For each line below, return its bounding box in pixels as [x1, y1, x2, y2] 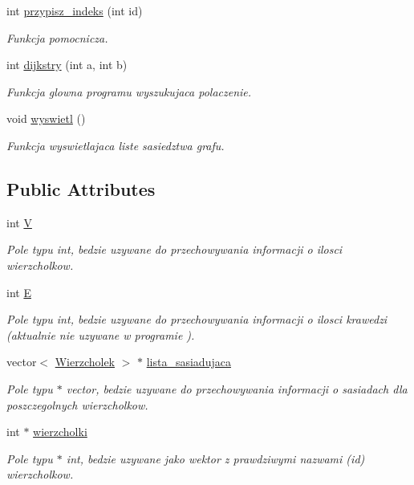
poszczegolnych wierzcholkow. [6, 396, 148, 413]
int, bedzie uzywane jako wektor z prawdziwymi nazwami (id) [66, 450, 365, 467]
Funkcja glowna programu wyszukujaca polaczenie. [6, 83, 252, 100]
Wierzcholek [55, 353, 116, 370]
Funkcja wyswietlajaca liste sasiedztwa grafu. [6, 137, 225, 153]
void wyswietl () [6, 110, 86, 127]
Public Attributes [6, 176, 156, 201]
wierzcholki [33, 423, 87, 440]
